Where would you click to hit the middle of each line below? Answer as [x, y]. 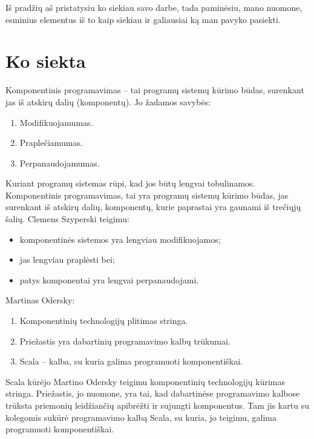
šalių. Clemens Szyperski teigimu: [67, 219]
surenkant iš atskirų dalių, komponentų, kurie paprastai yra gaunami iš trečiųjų [153, 207]
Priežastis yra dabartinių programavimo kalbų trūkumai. [125, 341]
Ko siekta [46, 61]
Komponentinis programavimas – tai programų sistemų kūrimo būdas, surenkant [155, 90]
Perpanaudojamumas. [60, 163]
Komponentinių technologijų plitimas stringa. [104, 321]
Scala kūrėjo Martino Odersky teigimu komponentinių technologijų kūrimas [145, 381]
